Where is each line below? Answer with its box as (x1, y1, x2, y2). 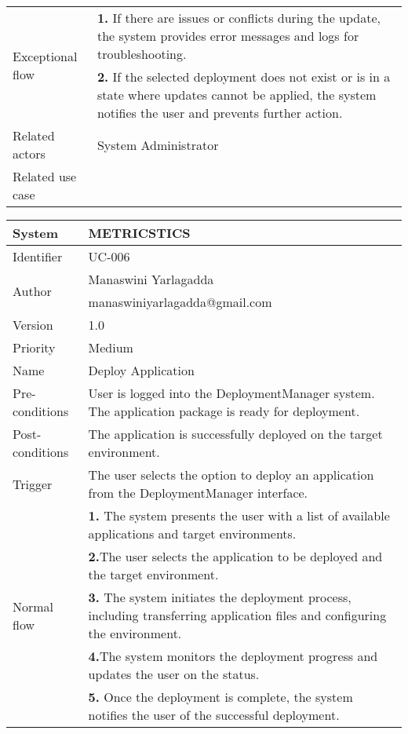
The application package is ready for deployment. (88, 402, 360, 420)
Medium (88, 338, 133, 356)
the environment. (88, 624, 182, 642)
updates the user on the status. (88, 665, 260, 683)
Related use (13, 167, 77, 185)
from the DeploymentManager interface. (88, 484, 308, 502)
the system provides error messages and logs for (97, 27, 359, 45)
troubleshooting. (97, 45, 187, 63)
